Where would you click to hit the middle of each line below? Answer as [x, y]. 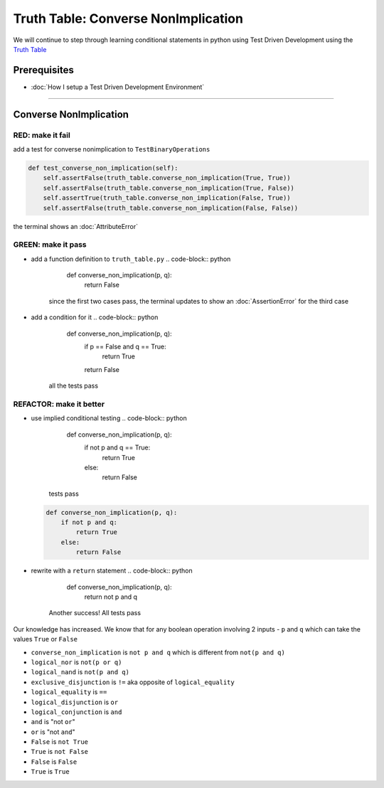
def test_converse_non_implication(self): [103, 168]
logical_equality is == [69, 692]
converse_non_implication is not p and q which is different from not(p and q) [158, 652]
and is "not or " [53, 722]
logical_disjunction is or [75, 702]
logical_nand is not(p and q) [80, 672]
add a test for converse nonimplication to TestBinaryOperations [112, 149]
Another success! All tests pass [95, 613]
